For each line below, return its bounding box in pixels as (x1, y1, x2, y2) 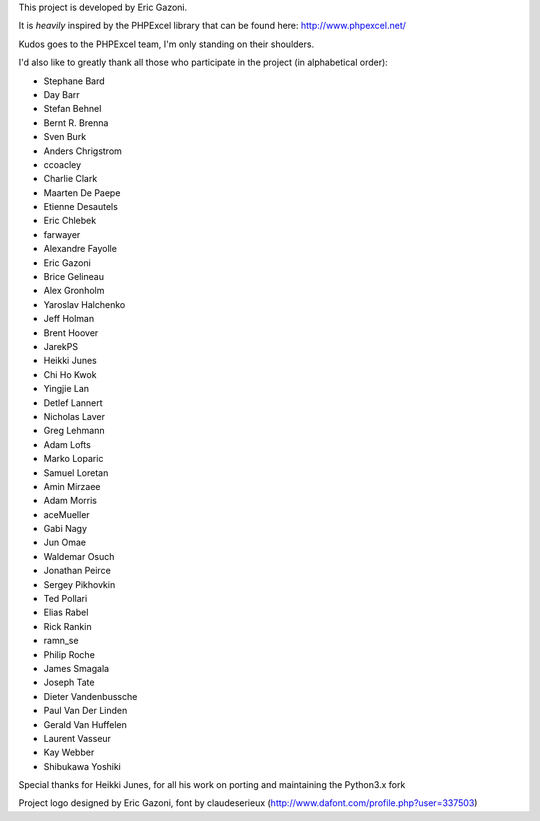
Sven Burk (43, 131, 87, 143)
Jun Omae (43, 536, 87, 549)
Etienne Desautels (43, 201, 119, 213)
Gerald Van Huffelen (43, 718, 127, 730)
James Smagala (43, 662, 110, 674)
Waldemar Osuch (43, 550, 115, 562)
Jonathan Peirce (43, 565, 112, 577)
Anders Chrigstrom (43, 145, 122, 157)
